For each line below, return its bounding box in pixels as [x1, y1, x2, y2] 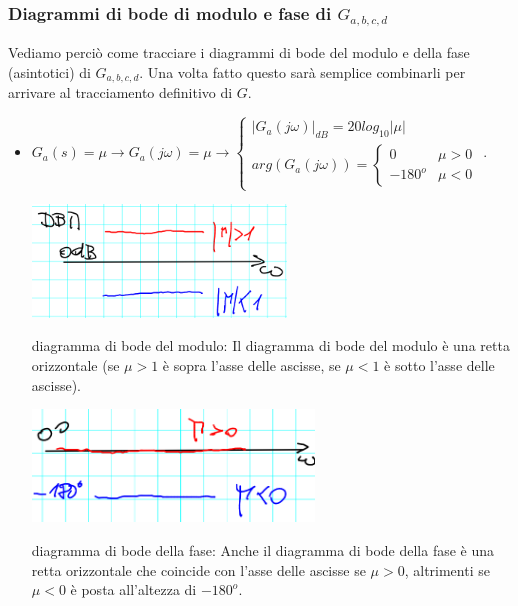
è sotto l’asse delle [384, 354, 495, 375]
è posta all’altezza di [70, 579, 197, 600]
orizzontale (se [31, 354, 120, 375]
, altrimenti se [404, 559, 490, 580]
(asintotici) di [8, 61, 91, 82]
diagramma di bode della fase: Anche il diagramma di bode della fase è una [31, 540, 495, 561]
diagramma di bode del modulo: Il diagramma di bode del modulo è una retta [31, 335, 510, 356]
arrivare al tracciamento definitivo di [8, 82, 233, 103]
